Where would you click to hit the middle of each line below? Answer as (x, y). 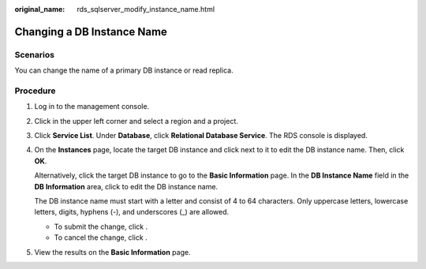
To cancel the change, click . (101, 237)
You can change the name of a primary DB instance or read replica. (124, 70)
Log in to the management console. (92, 106)
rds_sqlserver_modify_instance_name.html (146, 9)
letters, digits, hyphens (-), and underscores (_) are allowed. (132, 212)
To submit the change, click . (101, 226)
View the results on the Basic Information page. (112, 252)
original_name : (40, 9)
